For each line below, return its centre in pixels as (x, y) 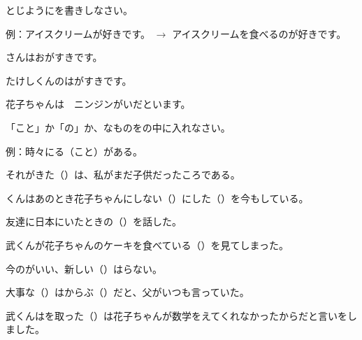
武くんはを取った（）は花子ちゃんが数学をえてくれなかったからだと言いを (176, 315)
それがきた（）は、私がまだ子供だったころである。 (123, 175)
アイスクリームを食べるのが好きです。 (259, 33)
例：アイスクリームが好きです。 (78, 33)
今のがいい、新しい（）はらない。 (84, 268)
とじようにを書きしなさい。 (69, 10)
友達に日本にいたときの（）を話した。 (94, 221)
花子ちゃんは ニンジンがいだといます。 (98, 104)
